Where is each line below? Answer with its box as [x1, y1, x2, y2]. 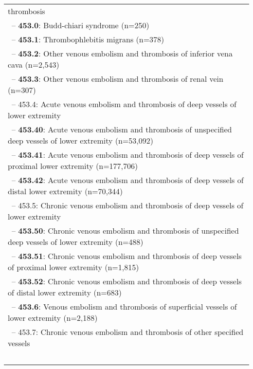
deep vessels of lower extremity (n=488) [8, 236, 144, 247]
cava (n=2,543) [8, 59, 59, 70]
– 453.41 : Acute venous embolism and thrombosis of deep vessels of [12, 149, 244, 160]
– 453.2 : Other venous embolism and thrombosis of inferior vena [12, 48, 233, 59]
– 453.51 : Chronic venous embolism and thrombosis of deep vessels [12, 250, 242, 261]
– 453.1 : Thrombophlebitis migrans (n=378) [12, 34, 164, 45]
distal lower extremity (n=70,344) [8, 185, 123, 197]
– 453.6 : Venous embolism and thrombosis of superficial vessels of [12, 301, 237, 312]
